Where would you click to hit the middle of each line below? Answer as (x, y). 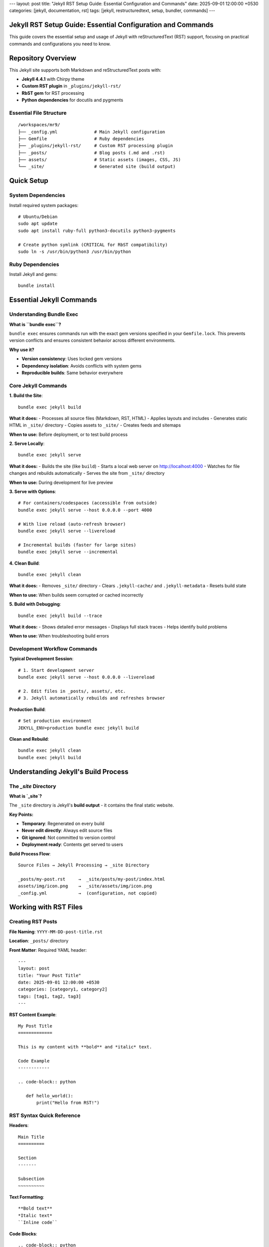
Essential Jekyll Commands (53, 300)
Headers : (19, 1125)
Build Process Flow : (30, 853)
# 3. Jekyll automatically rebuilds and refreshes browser (92, 698)
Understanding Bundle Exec (44, 314)
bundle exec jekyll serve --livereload (67, 531)
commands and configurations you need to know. (60, 44)
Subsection (31, 1179)
